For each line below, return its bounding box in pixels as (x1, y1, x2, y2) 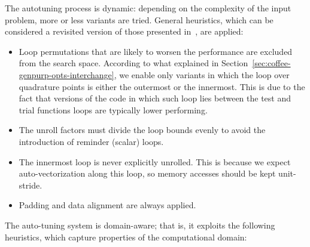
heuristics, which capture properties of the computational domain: (5, 230, 247, 243)
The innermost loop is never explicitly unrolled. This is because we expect (19, 155, 291, 168)
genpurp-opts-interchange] (19, 68, 114, 81)
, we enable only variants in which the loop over (114, 68, 290, 81)
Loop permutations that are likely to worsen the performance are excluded (19, 45, 293, 57)
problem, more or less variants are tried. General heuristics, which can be (5, 13, 273, 26)
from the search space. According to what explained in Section (19, 57, 248, 69)
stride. (19, 178, 42, 191)
